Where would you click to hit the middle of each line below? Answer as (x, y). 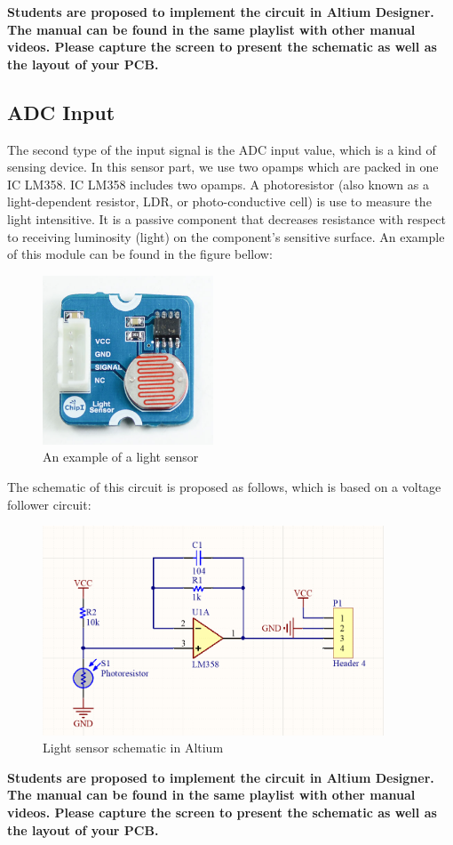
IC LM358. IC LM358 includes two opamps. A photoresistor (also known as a (218, 184)
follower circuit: (49, 504)
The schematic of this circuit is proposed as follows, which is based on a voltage (224, 487)
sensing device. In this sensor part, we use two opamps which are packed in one (223, 167)
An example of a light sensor (121, 457)
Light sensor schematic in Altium (133, 748)
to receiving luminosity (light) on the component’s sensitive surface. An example (226, 236)
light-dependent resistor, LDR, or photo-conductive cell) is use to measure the (219, 201)
